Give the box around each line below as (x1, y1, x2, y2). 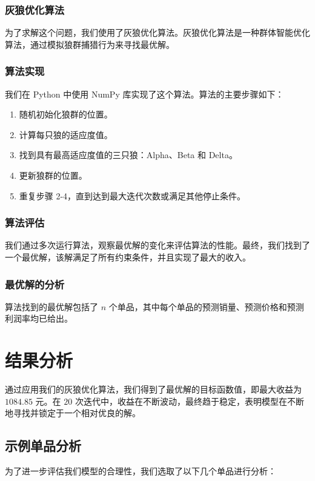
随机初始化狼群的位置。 (19, 108, 113, 121)
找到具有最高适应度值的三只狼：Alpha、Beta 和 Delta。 (19, 148, 237, 161)
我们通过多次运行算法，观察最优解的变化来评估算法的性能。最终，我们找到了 (5, 239, 310, 251)
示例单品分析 (5, 436, 81, 455)
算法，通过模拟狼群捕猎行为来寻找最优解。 (5, 38, 174, 50)
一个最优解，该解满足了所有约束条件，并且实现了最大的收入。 (5, 251, 251, 263)
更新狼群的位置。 (19, 169, 87, 181)
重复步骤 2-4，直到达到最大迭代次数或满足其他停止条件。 (19, 189, 246, 202)
